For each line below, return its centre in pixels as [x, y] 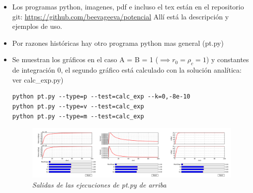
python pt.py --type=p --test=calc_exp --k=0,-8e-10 [101, 97]
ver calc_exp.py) [38, 79]
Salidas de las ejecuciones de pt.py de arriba [99, 184]
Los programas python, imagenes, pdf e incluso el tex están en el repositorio [128, 6]
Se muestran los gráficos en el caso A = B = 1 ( [85, 59]
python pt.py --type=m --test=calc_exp [78, 116]
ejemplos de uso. [37, 26]
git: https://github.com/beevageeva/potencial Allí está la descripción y [121, 16]
